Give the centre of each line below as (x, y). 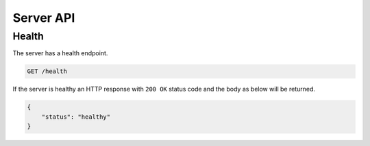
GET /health (47, 71)
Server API (44, 18)
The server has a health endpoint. (60, 53)
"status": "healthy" (76, 117)
